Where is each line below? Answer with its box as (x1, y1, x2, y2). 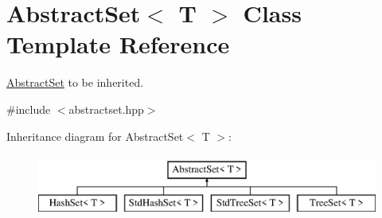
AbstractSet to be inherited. (6, 74, 144, 91)
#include (6, 100, 51, 117)
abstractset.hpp (68, 100, 144, 117)
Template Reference (6, 28, 230, 60)
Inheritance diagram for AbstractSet (6, 127, 184, 144)
